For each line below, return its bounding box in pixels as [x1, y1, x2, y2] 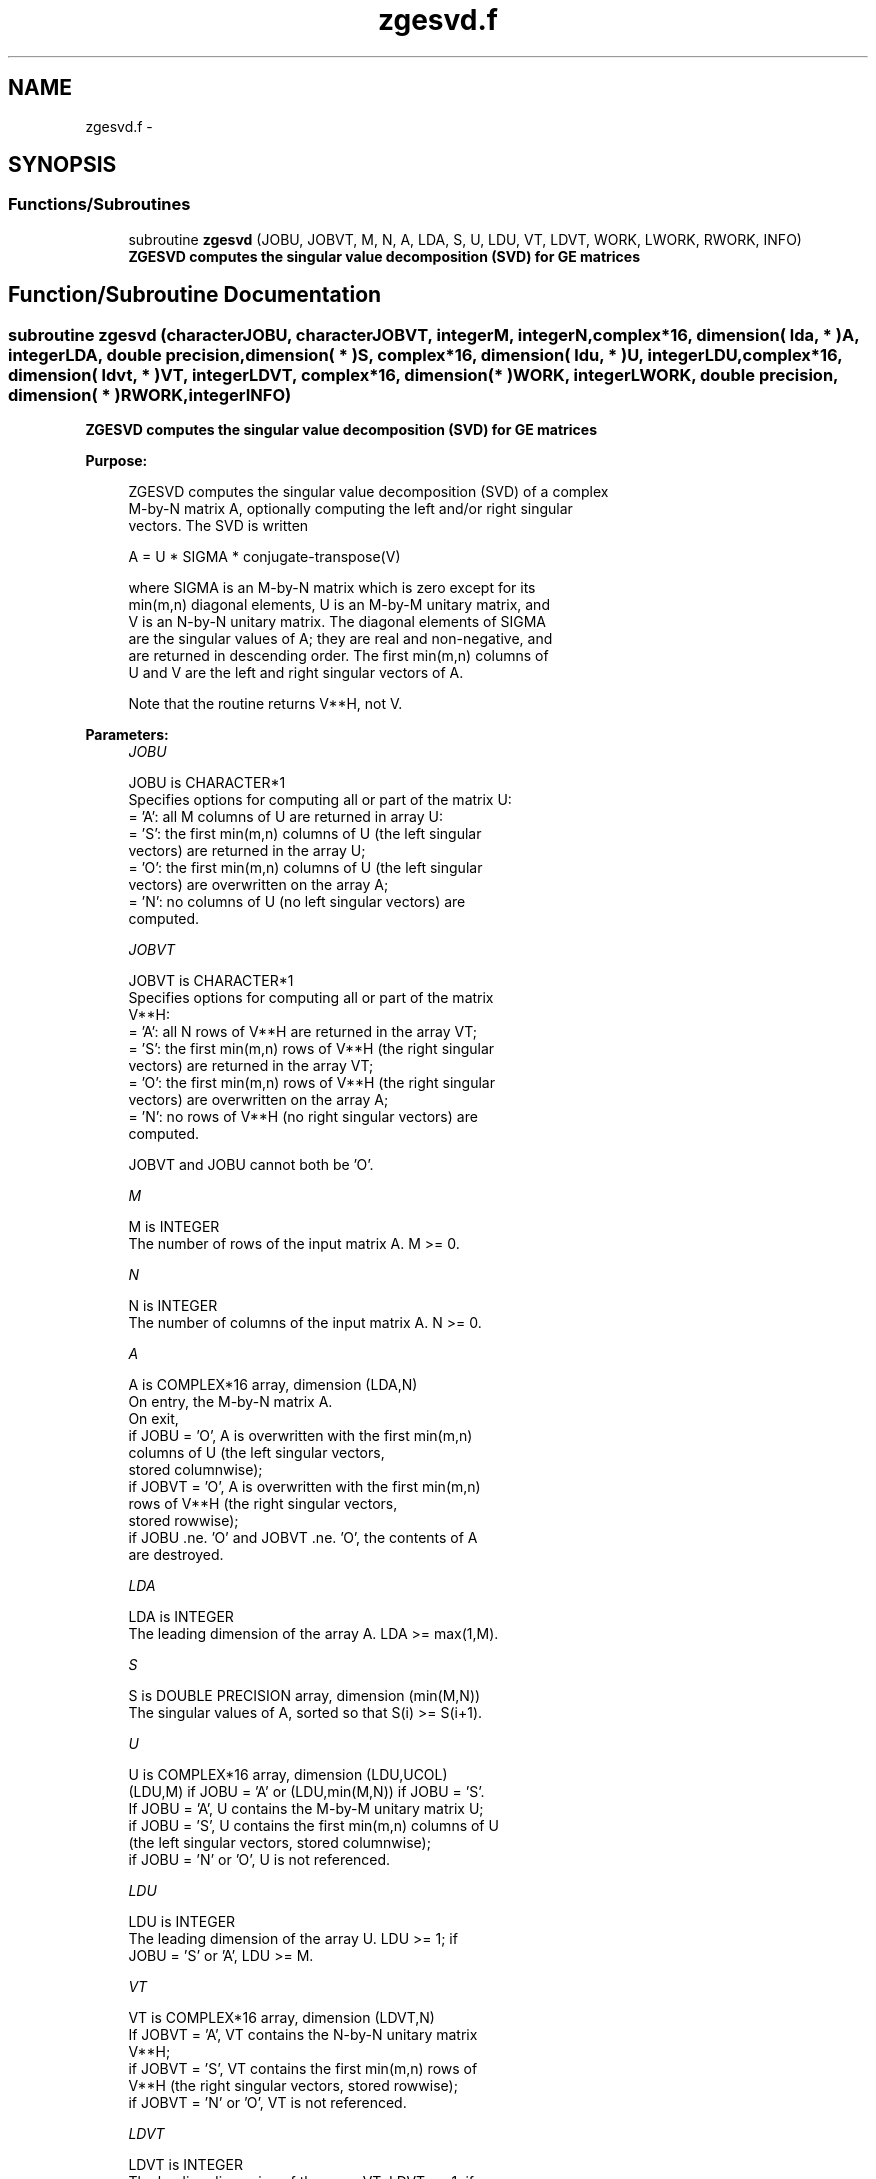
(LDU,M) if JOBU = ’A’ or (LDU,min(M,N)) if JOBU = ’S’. [128, 1783, 485, 1801]
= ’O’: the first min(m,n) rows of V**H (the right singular [128, 1074, 496, 1092]
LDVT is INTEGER [128, 2156, 243, 2174]
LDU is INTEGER [128, 1913, 236, 1931]
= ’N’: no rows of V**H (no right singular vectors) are [128, 1108, 478, 1126]
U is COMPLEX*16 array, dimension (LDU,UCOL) [128, 1766, 448, 1784]
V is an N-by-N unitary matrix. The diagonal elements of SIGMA [128, 613, 547, 631]
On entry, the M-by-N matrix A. [128, 1393, 333, 1411]
